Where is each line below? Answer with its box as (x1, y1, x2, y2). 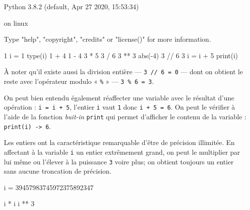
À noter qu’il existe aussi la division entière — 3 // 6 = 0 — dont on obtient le (4, 66, 243, 77)
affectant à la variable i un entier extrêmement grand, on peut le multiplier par (4, 146, 240, 157)
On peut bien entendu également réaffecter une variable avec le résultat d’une (4, 92, 234, 102)
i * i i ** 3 (4, 198, 34, 209)
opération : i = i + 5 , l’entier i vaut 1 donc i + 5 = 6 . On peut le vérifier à (4, 102, 235, 112)
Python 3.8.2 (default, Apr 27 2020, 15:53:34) (4, 1, 139, 11)
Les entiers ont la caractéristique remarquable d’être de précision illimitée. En (4, 137, 235, 147)
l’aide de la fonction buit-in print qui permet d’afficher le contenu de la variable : (4, 111, 247, 121)
